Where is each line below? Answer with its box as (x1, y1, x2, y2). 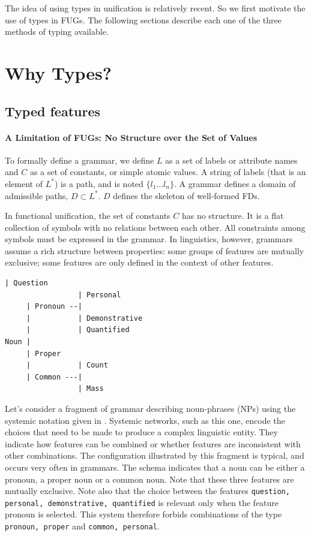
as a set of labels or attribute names (165, 153, 298, 166)
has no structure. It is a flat (181, 209, 284, 222)
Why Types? (5, 60, 112, 85)
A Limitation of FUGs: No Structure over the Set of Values (5, 131, 257, 143)
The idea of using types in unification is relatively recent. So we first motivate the (5, 2, 306, 14)
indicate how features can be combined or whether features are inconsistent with (5, 437, 301, 450)
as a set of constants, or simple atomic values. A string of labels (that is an (29, 165, 306, 178)
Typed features (5, 101, 101, 120)
